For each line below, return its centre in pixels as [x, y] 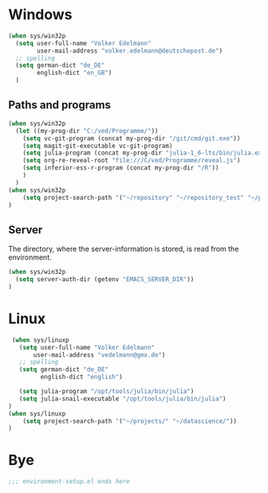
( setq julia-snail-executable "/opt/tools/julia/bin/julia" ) [122, 399]
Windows [40, 15]
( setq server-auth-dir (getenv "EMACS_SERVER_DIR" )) [105, 280]
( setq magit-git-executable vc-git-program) [98, 146]
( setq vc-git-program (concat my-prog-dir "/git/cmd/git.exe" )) [132, 138]
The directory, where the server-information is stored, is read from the [124, 249]
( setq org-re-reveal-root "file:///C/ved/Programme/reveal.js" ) [132, 161]
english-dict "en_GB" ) [75, 73]
